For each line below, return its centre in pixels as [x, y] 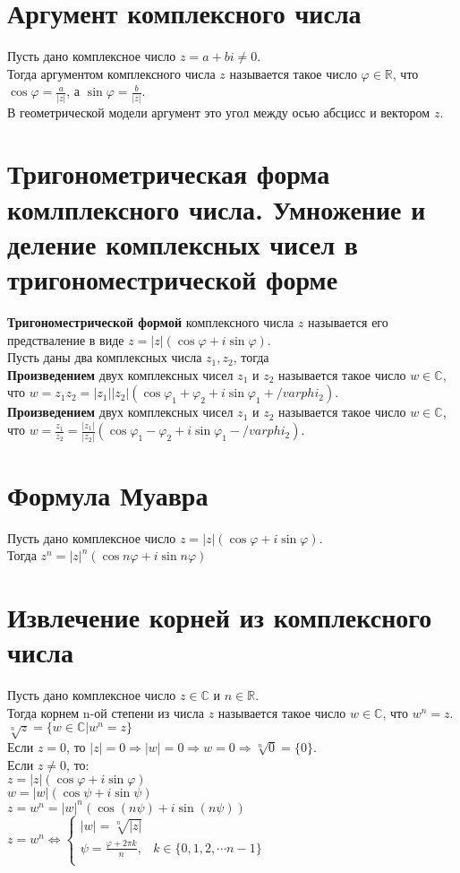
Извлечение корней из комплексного [220, 617]
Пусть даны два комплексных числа [105, 357]
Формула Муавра [108, 494]
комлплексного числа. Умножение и [217, 208]
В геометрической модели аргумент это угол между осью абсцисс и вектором [219, 112]
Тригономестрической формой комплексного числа [151, 321]
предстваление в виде [66, 339]
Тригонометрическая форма [169, 173]
